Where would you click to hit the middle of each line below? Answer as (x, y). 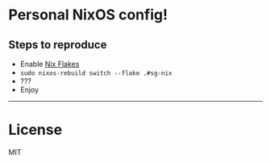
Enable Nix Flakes (50, 64)
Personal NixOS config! (88, 15)
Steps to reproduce (58, 45)
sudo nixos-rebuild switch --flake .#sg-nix (96, 73)
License (35, 130)
